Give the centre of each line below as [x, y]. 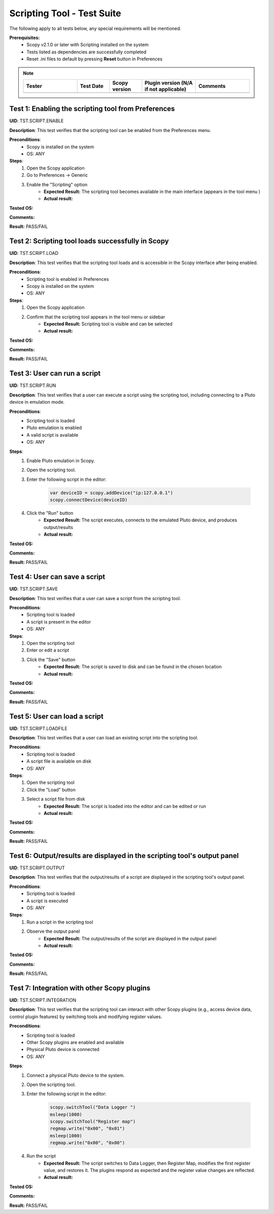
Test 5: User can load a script [57, 716]
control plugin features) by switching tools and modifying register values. [86, 1016]
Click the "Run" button [50, 513]
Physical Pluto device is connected [63, 1049]
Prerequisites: [25, 38]
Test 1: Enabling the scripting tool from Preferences [92, 109]
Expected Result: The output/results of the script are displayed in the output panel [130, 938]
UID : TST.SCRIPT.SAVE [34, 589]
